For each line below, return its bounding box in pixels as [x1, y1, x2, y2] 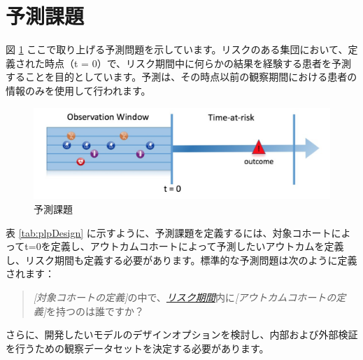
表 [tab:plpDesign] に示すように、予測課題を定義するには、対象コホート [6, 225, 332, 240]
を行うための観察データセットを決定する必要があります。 [6, 340, 269, 355]
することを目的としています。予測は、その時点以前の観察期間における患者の [6, 69, 357, 84]
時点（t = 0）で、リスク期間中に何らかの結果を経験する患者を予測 [44, 55, 352, 70]
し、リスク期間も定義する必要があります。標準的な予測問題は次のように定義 [6, 252, 357, 267]
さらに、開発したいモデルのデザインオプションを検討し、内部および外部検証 [6, 327, 358, 342]
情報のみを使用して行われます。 [6, 83, 151, 97]
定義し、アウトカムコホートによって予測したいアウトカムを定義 [50, 239, 344, 254]
